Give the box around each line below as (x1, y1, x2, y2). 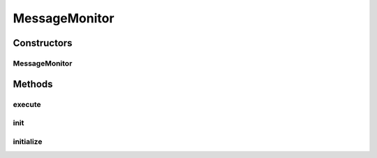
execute (13, 99, 41, 109)
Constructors (13, 37, 73, 49)
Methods (13, 78, 53, 90)
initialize (13, 136, 43, 146)
